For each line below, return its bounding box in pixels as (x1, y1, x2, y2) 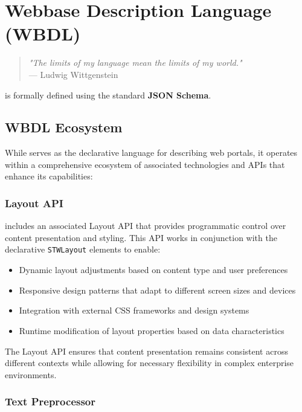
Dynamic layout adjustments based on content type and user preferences (19, 263, 288, 276)
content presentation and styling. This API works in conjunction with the (5, 231, 277, 243)
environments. (5, 368, 57, 381)
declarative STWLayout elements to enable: (5, 243, 161, 256)
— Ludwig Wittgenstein (28, 68, 118, 80)
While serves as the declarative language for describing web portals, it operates (5, 146, 298, 159)
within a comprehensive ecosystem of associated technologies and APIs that (5, 158, 285, 170)
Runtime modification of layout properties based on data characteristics (19, 324, 284, 336)
